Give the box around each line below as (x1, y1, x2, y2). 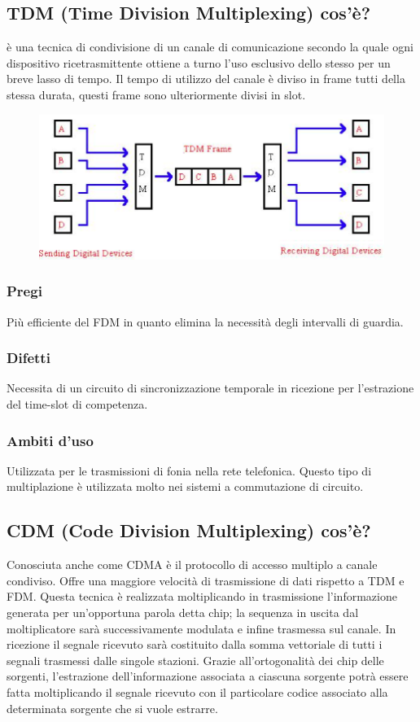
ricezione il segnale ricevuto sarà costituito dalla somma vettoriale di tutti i (7, 636, 383, 653)
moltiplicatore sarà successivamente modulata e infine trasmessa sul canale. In (7, 619, 396, 637)
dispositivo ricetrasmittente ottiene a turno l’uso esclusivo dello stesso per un (7, 54, 391, 71)
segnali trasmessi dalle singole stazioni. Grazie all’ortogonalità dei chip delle (7, 651, 384, 668)
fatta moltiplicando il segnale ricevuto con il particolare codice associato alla (7, 683, 388, 700)
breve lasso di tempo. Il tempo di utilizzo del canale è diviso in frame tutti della (7, 70, 405, 87)
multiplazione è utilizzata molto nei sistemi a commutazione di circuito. (7, 478, 364, 495)
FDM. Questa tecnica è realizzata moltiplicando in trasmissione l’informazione (7, 588, 397, 605)
